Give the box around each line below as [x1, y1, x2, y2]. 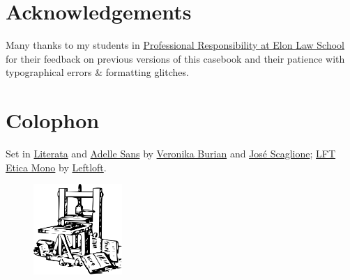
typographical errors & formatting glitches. [6, 65, 189, 79]
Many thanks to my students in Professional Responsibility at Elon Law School [6, 38, 344, 52]
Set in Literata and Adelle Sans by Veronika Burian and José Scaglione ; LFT [6, 146, 336, 161]
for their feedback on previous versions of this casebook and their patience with [6, 51, 345, 65]
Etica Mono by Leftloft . [6, 160, 107, 174]
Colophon [6, 106, 100, 134]
